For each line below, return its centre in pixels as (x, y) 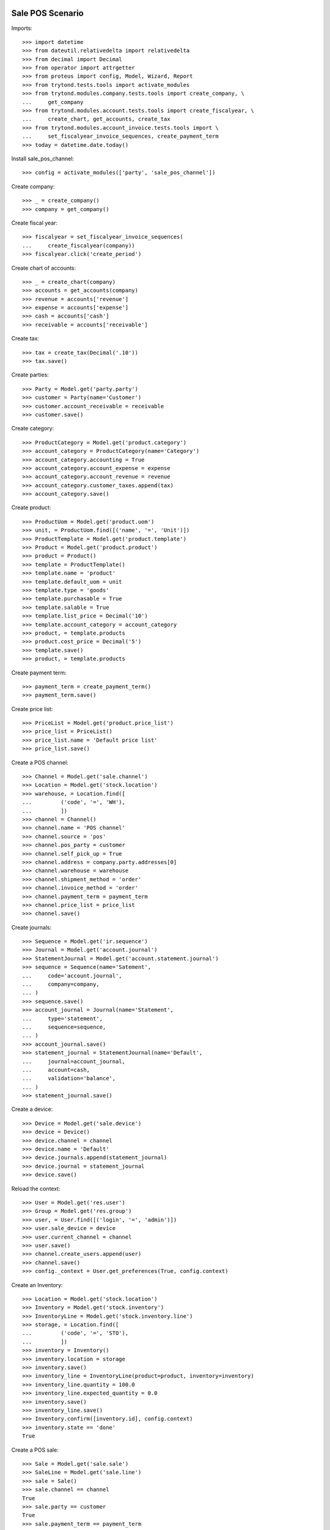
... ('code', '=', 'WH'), (74, 802)
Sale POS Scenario (47, 13)
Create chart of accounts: (44, 268)
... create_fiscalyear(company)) (79, 245)
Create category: (33, 428)
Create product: (31, 507)
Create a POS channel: (40, 763)
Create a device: (32, 1109)
